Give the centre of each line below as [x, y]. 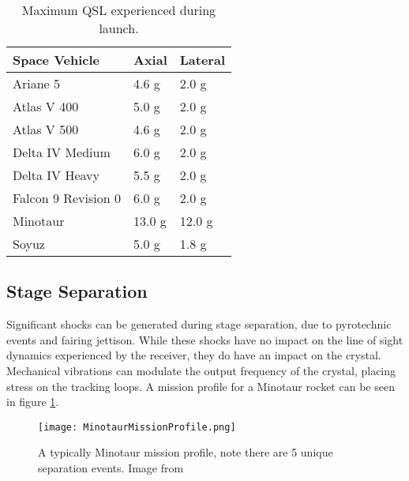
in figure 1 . [33, 402]
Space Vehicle [56, 60]
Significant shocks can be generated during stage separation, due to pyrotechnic [199, 324]
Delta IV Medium [62, 152]
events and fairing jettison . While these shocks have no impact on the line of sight [205, 339]
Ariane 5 [37, 83]
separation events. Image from [111, 468]
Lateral [202, 60]
